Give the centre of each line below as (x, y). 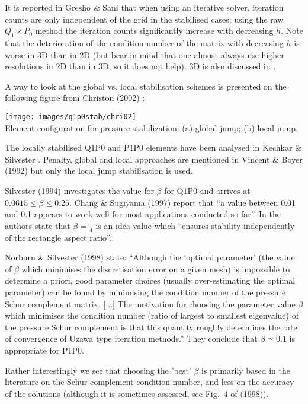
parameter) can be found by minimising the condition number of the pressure (145, 292)
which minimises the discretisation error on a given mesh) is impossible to (156, 268)
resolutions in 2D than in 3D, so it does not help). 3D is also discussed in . (140, 66)
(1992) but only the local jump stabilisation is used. (99, 171)
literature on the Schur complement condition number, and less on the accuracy (150, 382)
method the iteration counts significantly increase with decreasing (154, 31)
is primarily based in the (246, 370)
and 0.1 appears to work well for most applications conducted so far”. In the (143, 214)
